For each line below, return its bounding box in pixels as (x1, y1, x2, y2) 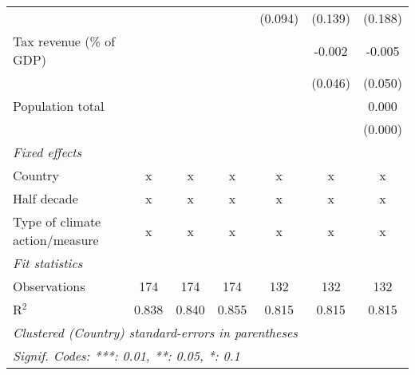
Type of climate (13, 212, 101, 231)
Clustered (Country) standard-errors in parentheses (13, 323, 298, 341)
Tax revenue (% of (13, 32, 116, 50)
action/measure (13, 231, 99, 249)
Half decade (13, 189, 78, 207)
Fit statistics (13, 254, 83, 272)
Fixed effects (13, 143, 82, 161)
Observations (13, 277, 85, 295)
